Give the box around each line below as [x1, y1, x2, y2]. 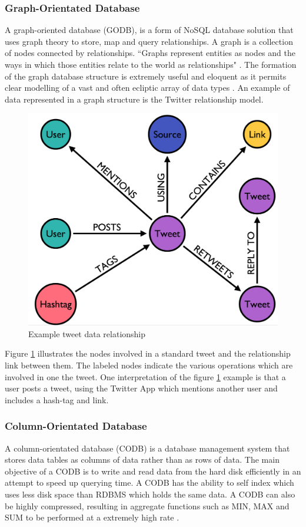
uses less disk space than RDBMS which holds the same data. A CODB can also [5, 488, 295, 500]
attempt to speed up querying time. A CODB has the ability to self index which [5, 476, 294, 489]
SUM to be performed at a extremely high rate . [5, 511, 179, 523]
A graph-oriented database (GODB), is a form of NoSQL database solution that [5, 24, 294, 36]
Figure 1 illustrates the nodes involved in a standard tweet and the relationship [5, 347, 291, 360]
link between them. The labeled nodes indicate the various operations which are [5, 358, 293, 371]
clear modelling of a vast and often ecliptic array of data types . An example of [5, 81, 290, 94]
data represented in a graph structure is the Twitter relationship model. [5, 93, 264, 105]
